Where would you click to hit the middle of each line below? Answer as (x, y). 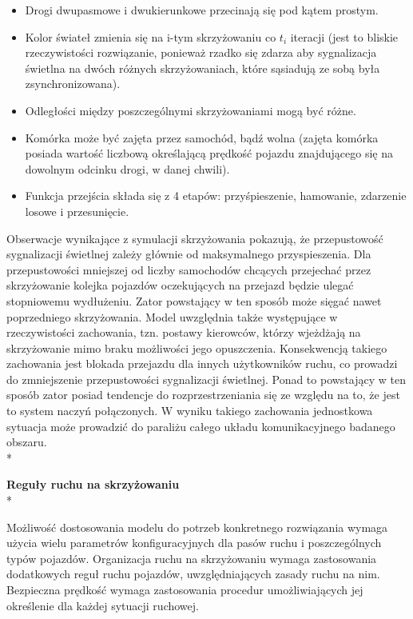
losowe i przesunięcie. (77, 211)
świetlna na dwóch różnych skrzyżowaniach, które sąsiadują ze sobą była (203, 68)
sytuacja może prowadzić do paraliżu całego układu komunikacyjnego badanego (201, 426)
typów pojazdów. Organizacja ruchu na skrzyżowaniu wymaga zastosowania (192, 558)
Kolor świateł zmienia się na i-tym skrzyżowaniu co (151, 36)
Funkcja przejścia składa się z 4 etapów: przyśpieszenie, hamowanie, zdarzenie (216, 196)
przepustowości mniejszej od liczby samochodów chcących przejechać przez (189, 269)
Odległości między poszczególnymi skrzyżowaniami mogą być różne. (191, 110)
